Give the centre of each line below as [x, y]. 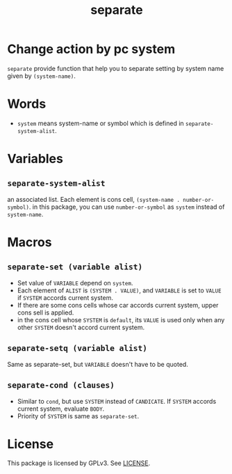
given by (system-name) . [42, 76]
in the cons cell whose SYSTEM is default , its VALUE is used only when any [121, 319]
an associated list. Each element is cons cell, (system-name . [94, 199]
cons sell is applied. [45, 313]
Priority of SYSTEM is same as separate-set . [78, 416]
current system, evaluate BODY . [61, 409]
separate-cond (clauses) [61, 385]
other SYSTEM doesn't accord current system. [81, 327]
